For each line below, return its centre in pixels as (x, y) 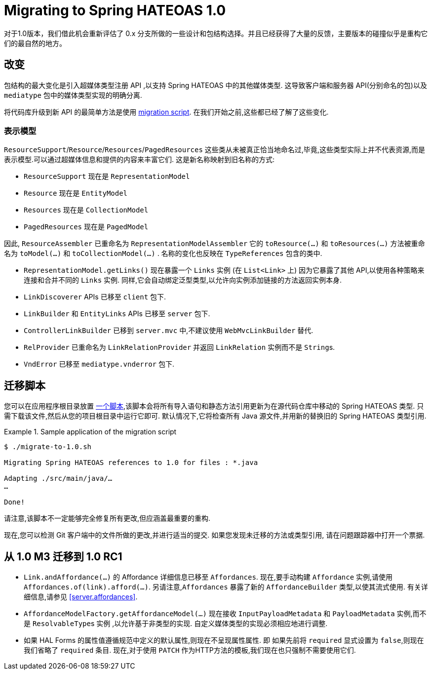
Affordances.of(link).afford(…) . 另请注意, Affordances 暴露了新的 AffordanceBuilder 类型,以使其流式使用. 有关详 (226, 587)
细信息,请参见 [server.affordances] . (81, 597)
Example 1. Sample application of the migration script (90, 432)
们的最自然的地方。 (35, 43)
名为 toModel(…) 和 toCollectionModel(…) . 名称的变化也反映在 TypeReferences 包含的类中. (163, 253)
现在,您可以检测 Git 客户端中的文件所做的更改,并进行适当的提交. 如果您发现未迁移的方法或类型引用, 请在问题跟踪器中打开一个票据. (215, 535)
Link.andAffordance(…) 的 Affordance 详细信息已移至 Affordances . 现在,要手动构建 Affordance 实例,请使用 (208, 577)
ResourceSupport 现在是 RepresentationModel (107, 176)
